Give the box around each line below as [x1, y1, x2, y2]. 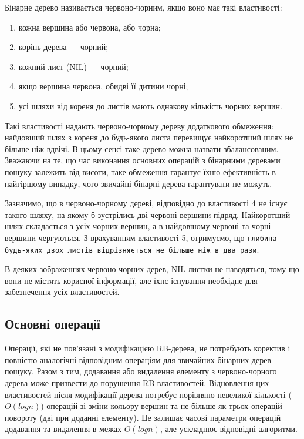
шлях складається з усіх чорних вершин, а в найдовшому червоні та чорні [5, 220, 271, 232]
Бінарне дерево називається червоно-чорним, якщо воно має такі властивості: [5, 1, 282, 13]
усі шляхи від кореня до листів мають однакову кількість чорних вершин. [18, 99, 282, 112]
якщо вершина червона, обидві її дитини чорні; [18, 80, 188, 92]
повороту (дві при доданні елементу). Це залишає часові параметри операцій [5, 411, 281, 423]
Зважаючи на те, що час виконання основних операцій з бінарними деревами [5, 154, 281, 166]
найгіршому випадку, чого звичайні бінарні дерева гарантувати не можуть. [5, 177, 272, 189]
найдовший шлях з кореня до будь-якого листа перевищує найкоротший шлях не [5, 131, 293, 143]
